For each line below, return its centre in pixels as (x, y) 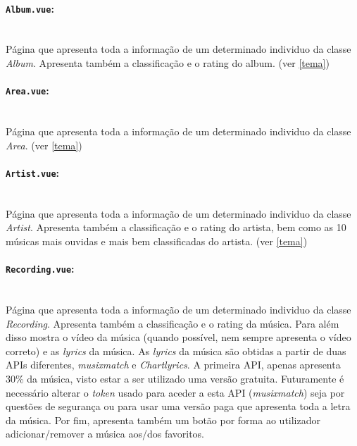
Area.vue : (27, 91)
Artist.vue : (33, 172)
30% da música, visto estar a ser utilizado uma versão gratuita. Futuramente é (175, 378)
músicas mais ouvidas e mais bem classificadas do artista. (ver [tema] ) (157, 241)
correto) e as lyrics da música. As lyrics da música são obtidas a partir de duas (176, 351)
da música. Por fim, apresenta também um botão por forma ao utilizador (163, 420)
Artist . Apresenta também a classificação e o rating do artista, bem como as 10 (176, 227)
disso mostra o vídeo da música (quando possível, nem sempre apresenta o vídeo (178, 337)
